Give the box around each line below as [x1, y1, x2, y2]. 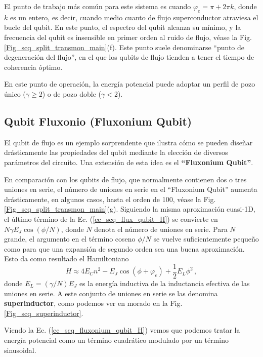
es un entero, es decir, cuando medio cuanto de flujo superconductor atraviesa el [10, 12, 258, 22]
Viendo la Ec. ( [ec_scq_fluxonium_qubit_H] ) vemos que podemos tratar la [4, 325, 240, 335]
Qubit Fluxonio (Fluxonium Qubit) [4, 113, 192, 129]
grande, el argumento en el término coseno [4, 233, 136, 244]
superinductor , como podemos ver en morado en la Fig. [4, 298, 183, 308]
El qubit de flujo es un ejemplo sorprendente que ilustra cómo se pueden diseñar [4, 137, 253, 147]
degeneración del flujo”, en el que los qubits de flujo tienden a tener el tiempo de [4, 52, 254, 62]
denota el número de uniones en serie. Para [94, 223, 228, 234]
